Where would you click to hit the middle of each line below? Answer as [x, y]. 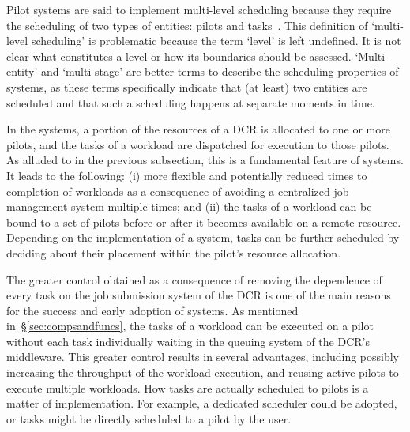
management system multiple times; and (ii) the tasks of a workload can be [189, 207]
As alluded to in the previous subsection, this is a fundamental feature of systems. [205, 160]
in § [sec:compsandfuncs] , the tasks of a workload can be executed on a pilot [190, 326]
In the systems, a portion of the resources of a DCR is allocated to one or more [198, 129]
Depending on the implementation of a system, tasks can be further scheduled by [203, 237]
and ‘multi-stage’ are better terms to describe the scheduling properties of [220, 71]
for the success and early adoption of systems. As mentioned [152, 310]
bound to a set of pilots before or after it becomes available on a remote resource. [204, 222]
